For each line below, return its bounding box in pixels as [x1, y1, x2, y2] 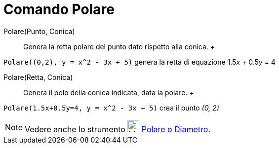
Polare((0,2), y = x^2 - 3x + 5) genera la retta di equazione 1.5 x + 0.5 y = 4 [3, 57, 276, 66]
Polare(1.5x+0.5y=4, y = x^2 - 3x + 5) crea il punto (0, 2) [3, 103, 219, 112]
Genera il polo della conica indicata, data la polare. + [23, 88, 194, 97]
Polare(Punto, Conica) [3, 27, 75, 36]
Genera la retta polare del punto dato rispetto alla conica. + [23, 42, 215, 51]
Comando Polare [3, 1, 115, 18]
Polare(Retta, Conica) [3, 73, 73, 81]
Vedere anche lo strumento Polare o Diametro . [25, 124, 211, 134]
